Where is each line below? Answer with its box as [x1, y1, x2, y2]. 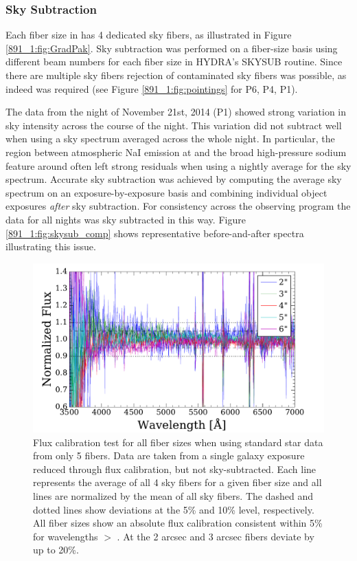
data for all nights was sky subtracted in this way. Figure [5, 212, 246, 226]
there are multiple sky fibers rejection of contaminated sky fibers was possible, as [5, 68, 347, 82]
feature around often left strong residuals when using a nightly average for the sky [5, 158, 352, 173]
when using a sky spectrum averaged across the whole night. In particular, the [5, 131, 335, 146]
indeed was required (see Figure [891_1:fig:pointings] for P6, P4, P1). [5, 81, 298, 96]
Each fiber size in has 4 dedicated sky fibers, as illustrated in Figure [5, 27, 292, 42]
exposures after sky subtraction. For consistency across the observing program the [5, 199, 351, 213]
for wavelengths [33, 529, 98, 543]
